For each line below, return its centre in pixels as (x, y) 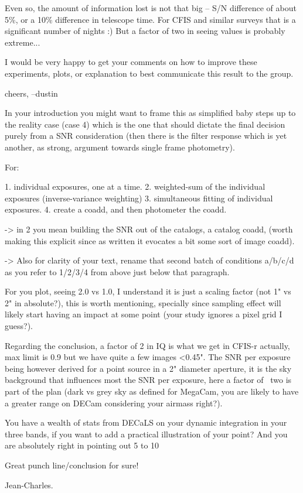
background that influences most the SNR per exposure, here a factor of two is (148, 380)
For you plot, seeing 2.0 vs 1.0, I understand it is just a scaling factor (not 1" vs (148, 291)
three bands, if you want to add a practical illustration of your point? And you (146, 434)
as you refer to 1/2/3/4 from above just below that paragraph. (117, 271)
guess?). (19, 326)
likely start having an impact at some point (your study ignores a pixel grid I (144, 314)
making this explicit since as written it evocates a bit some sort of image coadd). (150, 240)
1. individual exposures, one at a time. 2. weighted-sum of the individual (135, 186)
